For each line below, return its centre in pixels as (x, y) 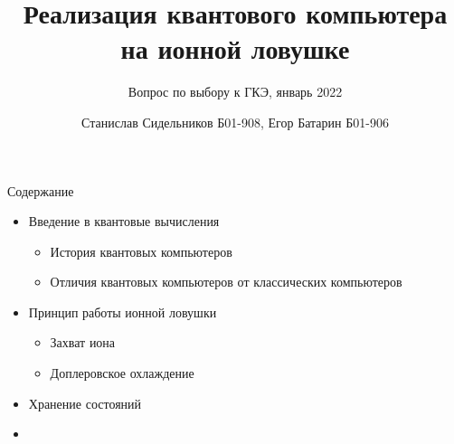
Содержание (41, 190)
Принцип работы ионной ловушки (123, 312)
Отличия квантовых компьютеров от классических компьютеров (226, 282)
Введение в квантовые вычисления (124, 221)
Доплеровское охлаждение (122, 373)
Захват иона (83, 342)
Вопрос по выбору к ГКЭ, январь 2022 (235, 92)
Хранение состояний (85, 403)
